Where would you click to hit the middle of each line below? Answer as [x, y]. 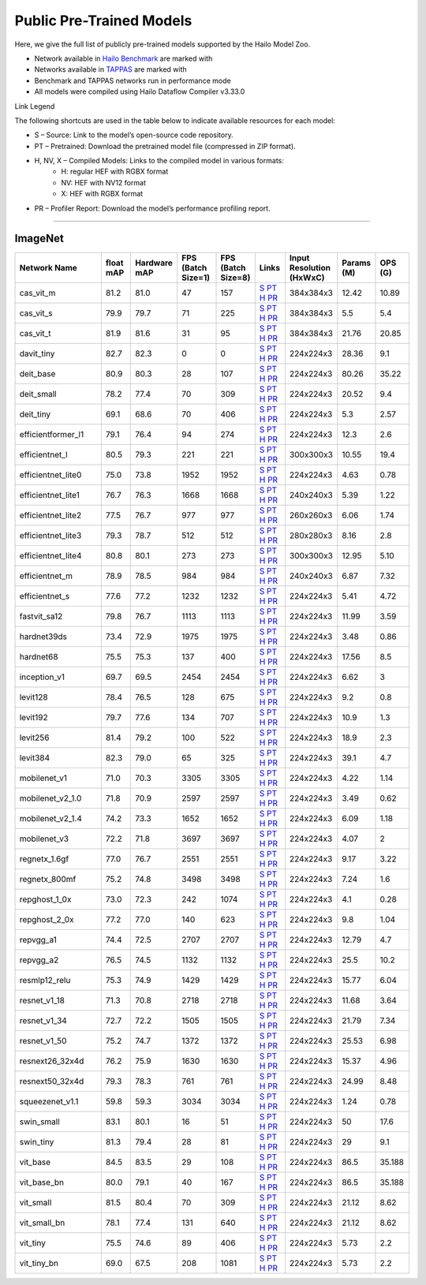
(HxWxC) [307, 278]
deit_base [37, 373]
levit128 [34, 697]
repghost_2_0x [47, 919]
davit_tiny [37, 353]
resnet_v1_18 [42, 1000]
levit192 [34, 717]
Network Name [49, 267]
